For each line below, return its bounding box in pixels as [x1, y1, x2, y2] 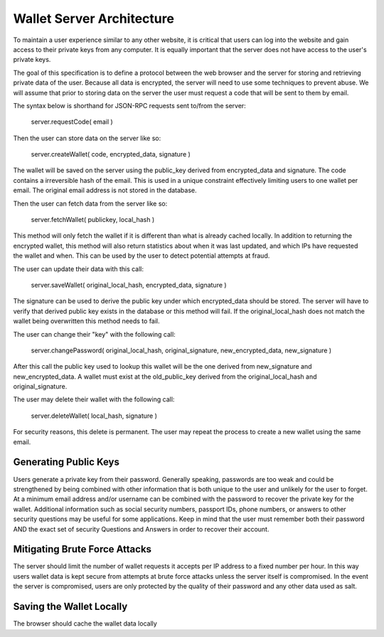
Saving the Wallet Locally [13, 601, 128, 613]
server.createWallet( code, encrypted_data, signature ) [31, 150, 191, 159]
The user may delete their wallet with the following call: [13, 395, 175, 404]
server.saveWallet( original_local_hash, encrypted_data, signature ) [31, 280, 227, 289]
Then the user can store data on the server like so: [13, 134, 161, 142]
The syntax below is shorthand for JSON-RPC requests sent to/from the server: [13, 101, 247, 110]
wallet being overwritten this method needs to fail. [13, 317, 160, 325]
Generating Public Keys [13, 456, 120, 468]
